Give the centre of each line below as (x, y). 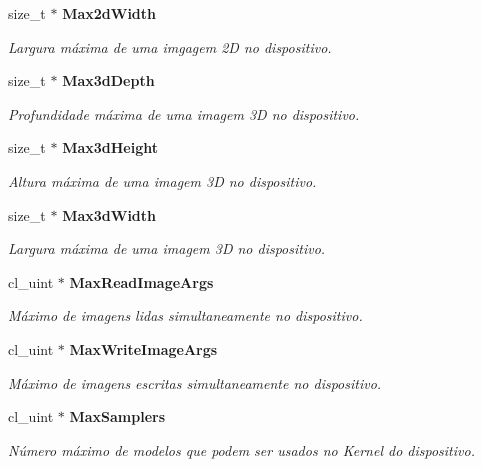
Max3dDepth (108, 80)
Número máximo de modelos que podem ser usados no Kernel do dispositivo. (241, 449)
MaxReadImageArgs (141, 281)
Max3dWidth (109, 214)
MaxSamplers (117, 416)
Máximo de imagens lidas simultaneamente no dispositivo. (185, 315)
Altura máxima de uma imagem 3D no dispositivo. (162, 180)
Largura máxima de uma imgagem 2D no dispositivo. (170, 46)
